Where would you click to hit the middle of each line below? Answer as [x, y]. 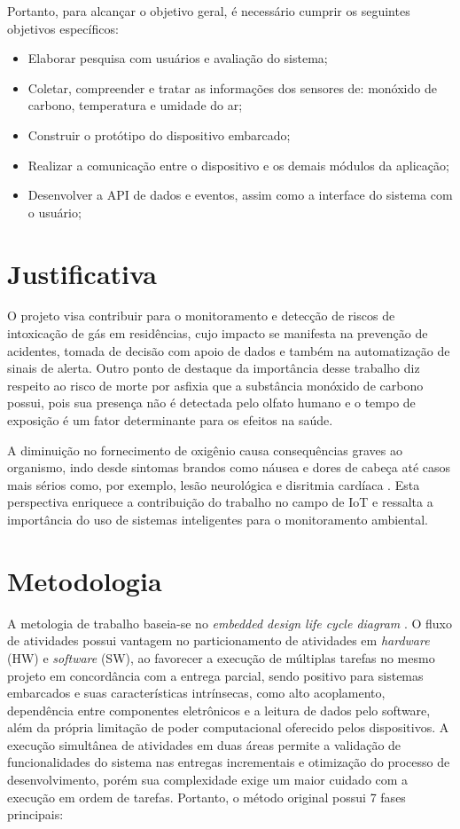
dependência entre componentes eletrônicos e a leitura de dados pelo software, [219, 710]
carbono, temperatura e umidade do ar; [135, 105]
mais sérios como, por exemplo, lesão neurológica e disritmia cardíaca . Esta [214, 484]
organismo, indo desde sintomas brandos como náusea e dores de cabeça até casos [229, 467]
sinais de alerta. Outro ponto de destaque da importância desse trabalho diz [214, 368]
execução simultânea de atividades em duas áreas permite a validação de [204, 744]
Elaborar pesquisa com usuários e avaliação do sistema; [178, 58]
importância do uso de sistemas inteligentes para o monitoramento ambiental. [218, 519]
